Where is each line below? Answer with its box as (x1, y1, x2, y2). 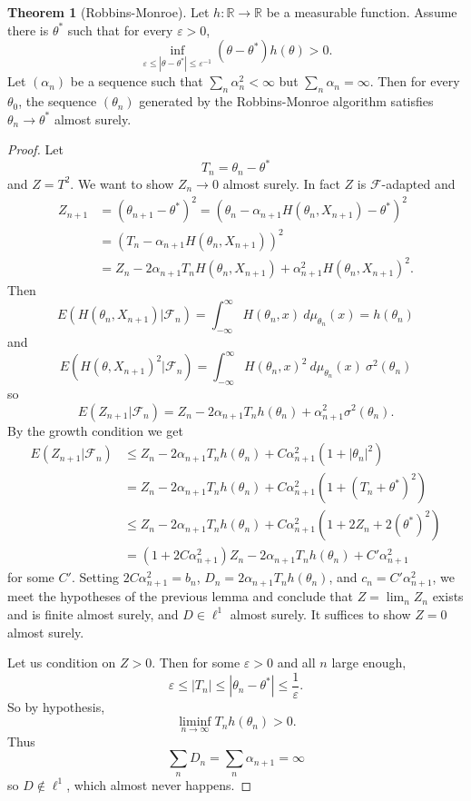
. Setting (71, 568, 119, 587)
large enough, (331, 653, 407, 672)
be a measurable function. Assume (266, 3, 457, 21)
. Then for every (369, 72, 460, 91)
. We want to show (70, 173, 174, 193)
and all (277, 653, 316, 672)
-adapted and (381, 173, 456, 193)
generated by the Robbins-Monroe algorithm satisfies (139, 92, 434, 111)
